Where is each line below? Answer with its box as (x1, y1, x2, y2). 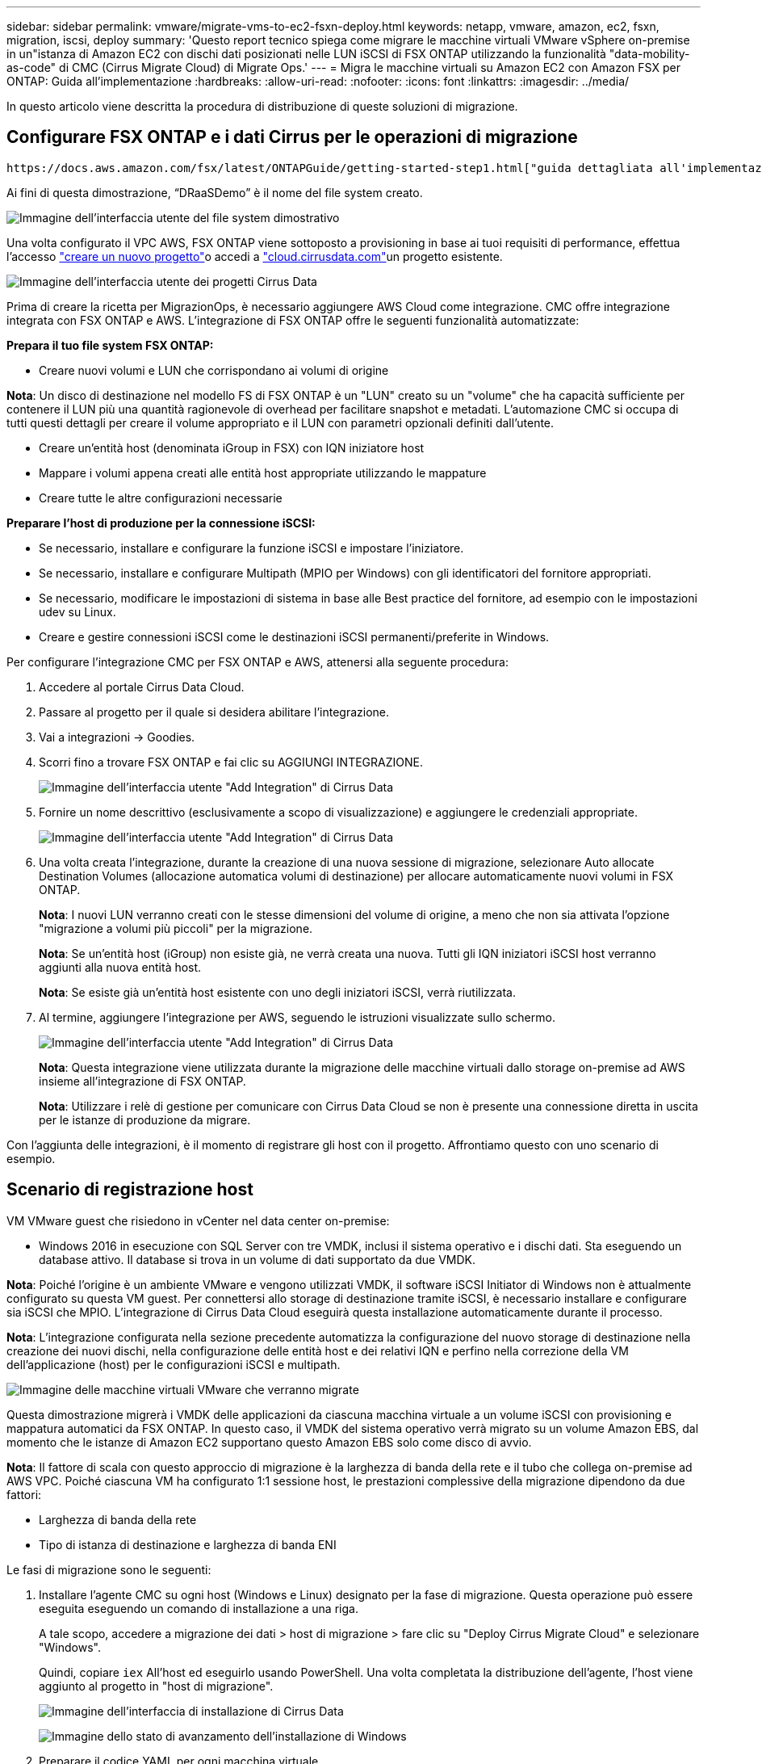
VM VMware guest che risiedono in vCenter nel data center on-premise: (6, 1213, 390, 1228)
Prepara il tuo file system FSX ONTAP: (6, 338, 214, 352)
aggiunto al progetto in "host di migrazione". (39, 1678, 274, 1693)
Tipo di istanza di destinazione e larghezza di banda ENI (39, 1537, 337, 1552)
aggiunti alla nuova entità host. (39, 960, 202, 974)
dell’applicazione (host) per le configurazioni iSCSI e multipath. (6, 1357, 341, 1371)
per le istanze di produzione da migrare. (39, 1112, 251, 1127)
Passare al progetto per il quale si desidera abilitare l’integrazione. (39, 704, 390, 719)
